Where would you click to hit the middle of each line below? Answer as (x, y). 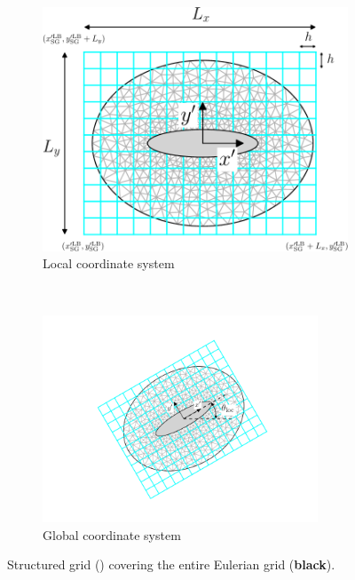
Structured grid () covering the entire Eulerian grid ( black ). (171, 564)
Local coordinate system (109, 263)
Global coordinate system (112, 534)
